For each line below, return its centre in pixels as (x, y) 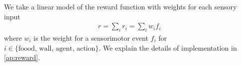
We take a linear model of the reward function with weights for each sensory (120, 6)
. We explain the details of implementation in (168, 47)
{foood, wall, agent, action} (57, 48)
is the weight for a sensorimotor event (91, 38)
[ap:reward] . (22, 57)
